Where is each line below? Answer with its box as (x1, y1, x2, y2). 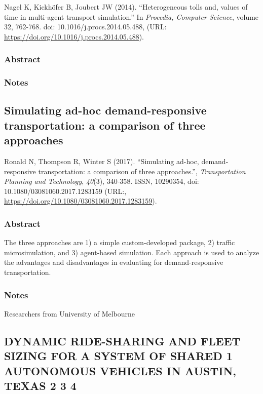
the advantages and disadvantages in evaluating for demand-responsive (4, 257, 223, 267)
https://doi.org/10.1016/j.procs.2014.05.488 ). (4, 31, 144, 42)
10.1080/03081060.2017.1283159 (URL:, (4, 185, 127, 196)
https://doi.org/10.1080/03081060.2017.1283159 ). (4, 195, 157, 206)
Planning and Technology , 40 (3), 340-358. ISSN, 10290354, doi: (4, 176, 199, 186)
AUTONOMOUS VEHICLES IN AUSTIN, (4, 363, 237, 378)
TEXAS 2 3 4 (4, 377, 77, 393)
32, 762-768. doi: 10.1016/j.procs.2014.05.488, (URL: (4, 21, 167, 32)
